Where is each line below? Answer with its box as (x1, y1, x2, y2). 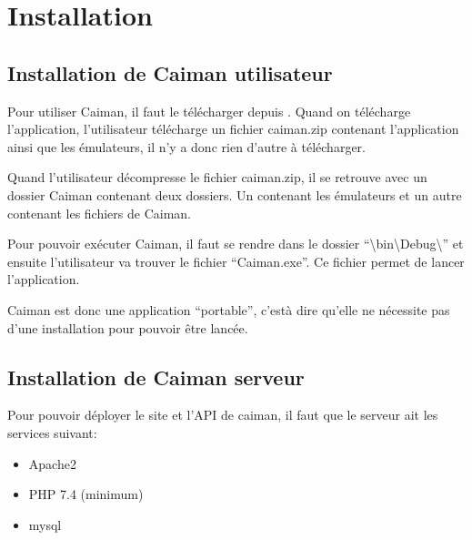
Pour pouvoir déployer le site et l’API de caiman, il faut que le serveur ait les (7, 405, 438, 424)
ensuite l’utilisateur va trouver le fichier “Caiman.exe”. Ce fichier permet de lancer (7, 251, 465, 270)
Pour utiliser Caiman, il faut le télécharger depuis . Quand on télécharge (7, 101, 411, 120)
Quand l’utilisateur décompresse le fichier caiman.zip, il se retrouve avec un (7, 168, 427, 187)
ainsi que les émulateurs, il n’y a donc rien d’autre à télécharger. (7, 137, 366, 156)
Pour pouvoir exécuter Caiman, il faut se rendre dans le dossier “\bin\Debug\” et (7, 234, 464, 253)
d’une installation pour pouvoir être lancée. (7, 318, 248, 337)
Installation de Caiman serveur (7, 362, 305, 391)
